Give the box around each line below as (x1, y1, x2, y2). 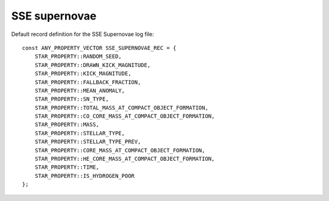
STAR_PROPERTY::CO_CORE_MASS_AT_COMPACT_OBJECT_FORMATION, (34, 113, 215, 120)
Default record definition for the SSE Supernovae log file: (11, 30, 154, 38)
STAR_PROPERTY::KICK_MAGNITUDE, (34, 70, 132, 77)
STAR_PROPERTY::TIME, (34, 164, 100, 171)
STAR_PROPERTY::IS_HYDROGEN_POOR (34, 172, 135, 179)
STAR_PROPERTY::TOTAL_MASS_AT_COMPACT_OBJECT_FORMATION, (34, 104, 208, 111)
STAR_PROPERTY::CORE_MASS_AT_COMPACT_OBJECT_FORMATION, (34, 147, 205, 153)
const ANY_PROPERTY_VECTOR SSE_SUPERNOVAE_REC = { (22, 44, 177, 51)
